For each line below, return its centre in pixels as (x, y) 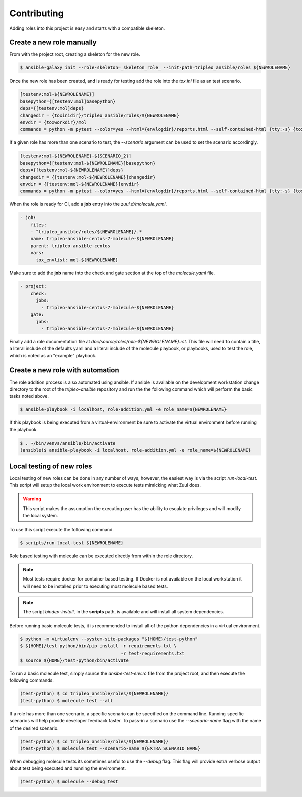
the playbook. (23, 429)
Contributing (36, 13)
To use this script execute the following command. (62, 529)
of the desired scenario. (34, 728)
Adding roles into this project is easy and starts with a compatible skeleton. (87, 28)
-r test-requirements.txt (153, 653)
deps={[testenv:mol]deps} (52, 108)
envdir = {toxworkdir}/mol (53, 122)
